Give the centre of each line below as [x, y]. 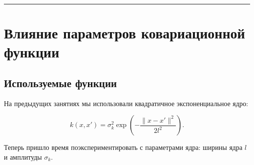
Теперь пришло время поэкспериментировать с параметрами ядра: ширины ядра [123, 147]
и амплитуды [23, 156]
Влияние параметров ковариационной [125, 33]
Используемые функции [61, 82]
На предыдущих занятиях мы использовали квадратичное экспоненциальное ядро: [126, 103]
